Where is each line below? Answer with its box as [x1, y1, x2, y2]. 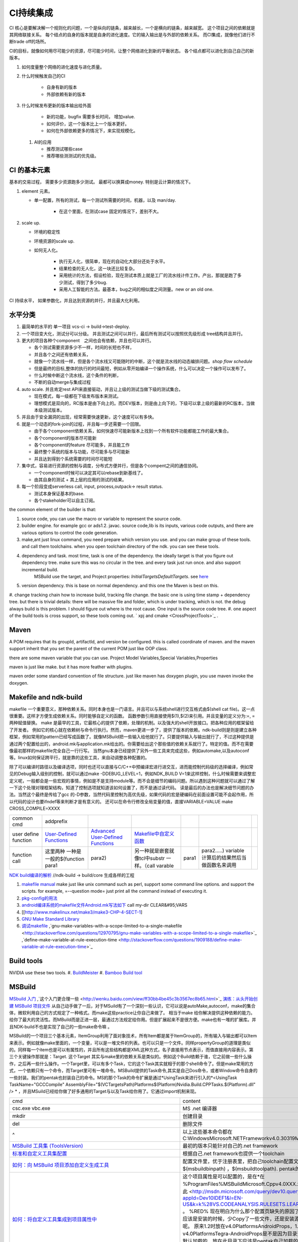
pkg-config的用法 [21, 895, 58, 901]
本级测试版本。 [34, 407, 65, 413]
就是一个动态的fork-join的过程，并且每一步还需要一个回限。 [21, 421, 144, 427]
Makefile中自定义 [134, 830, 175, 837]
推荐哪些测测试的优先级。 [46, 153, 99, 159]
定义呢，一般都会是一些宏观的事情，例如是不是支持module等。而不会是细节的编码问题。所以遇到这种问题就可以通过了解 [9, 777, 255, 783]
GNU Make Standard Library [21, 916, 79, 922]
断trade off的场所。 [9, 39, 49, 45]
